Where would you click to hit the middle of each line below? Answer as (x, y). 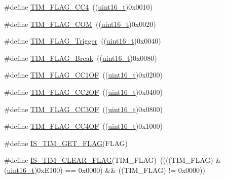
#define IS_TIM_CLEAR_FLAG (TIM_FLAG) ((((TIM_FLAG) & (113, 160)
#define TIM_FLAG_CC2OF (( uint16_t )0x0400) (84, 92)
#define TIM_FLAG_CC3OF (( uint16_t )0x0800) (84, 109)
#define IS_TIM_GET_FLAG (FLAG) (66, 143)
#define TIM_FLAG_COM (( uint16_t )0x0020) (80, 24)
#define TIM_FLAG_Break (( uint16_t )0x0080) (81, 58)
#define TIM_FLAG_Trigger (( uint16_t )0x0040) (83, 41)
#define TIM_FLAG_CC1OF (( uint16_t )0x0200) (84, 75)
